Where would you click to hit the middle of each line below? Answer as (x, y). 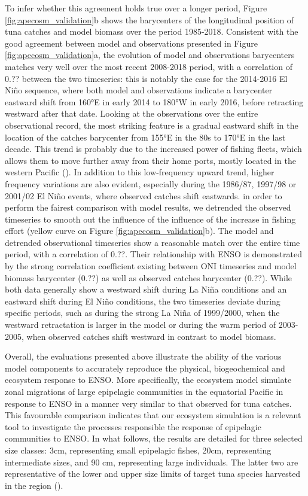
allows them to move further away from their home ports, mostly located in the (150, 160)
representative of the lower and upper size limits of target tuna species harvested (153, 474)
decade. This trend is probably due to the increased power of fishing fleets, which (153, 149)
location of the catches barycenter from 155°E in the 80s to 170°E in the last (145, 137)
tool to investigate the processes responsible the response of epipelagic (133, 426)
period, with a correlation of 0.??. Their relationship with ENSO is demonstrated (153, 254)
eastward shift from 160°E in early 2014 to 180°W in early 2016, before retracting (154, 101)
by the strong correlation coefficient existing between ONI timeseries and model (151, 266)
